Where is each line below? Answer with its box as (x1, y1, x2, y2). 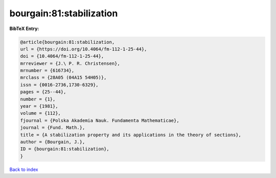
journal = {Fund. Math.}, (20, 125, 85, 131)
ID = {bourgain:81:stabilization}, (20, 146, 109, 152)
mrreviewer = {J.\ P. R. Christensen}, (20, 60, 120, 66)
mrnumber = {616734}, (20, 68, 75, 73)
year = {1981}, (20, 104, 58, 109)
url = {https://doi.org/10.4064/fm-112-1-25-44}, (20, 46, 147, 52)
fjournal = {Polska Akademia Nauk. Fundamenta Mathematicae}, (20, 117, 179, 123)
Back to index (9, 166, 38, 172)
